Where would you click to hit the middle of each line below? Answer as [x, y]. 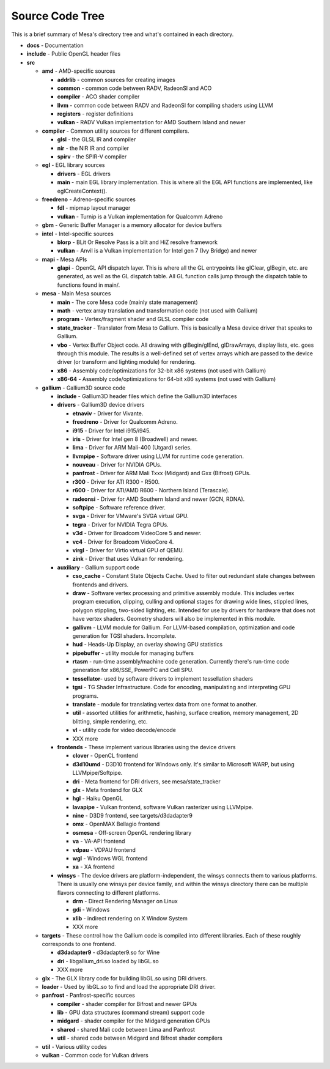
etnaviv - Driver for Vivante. [108, 413]
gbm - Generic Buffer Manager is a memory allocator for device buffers [132, 225]
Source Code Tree [58, 16]
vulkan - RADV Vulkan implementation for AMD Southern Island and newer [151, 122]
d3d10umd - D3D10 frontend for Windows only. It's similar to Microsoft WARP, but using [183, 764]
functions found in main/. [89, 285]
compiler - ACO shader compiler [98, 97]
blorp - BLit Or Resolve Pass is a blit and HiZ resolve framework [137, 242]
